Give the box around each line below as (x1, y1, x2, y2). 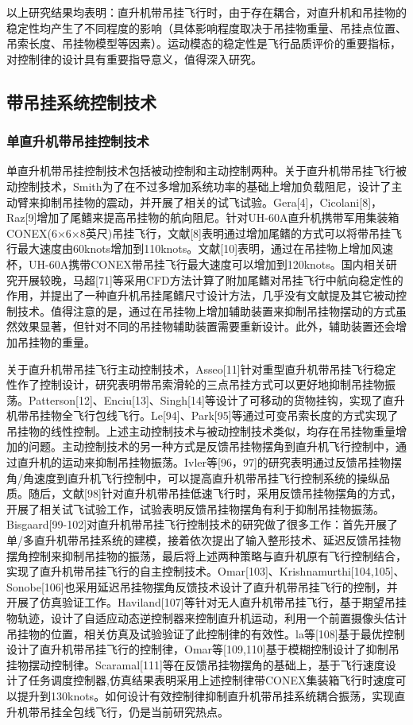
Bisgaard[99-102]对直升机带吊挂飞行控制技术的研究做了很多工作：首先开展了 (6, 516, 399, 533)
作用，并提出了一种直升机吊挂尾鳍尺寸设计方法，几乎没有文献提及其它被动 (6, 287, 396, 304)
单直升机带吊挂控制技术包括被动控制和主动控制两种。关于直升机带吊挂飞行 (6, 162, 396, 179)
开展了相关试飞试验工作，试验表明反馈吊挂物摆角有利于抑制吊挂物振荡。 (6, 500, 384, 517)
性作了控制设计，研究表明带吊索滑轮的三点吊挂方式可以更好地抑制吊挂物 (6, 376, 384, 393)
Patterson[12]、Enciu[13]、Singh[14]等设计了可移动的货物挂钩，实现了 (28, 391, 383, 408)
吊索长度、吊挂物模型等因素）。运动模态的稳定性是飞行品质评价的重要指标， (6, 35, 401, 52)
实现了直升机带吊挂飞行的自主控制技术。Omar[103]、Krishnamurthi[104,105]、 (6, 563, 405, 580)
